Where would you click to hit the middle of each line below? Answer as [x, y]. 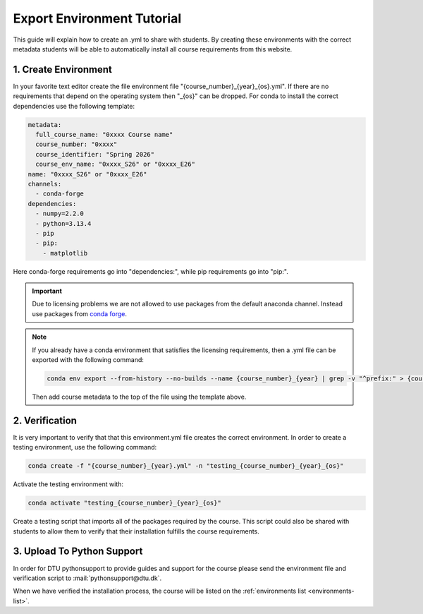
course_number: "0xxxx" [76, 144]
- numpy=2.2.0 [60, 214]
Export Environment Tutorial [97, 18]
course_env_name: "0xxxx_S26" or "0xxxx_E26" [115, 164]
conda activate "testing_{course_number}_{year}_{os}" [124, 503]
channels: [45, 184]
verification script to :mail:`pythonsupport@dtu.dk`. [87, 578]
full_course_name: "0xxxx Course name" [104, 134]
